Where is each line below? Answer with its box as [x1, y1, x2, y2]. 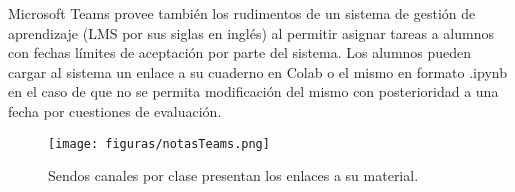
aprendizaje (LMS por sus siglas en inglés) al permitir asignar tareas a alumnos [8, 22, 494, 43]
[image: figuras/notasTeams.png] [48, 136, 270, 151]
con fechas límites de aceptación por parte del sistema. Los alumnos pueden [8, 42, 472, 63]
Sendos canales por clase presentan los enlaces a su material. [48, 165, 419, 186]
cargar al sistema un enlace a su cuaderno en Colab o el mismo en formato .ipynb [8, 61, 507, 82]
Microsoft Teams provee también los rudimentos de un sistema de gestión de [8, 3, 476, 23]
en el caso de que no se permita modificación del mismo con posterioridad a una [8, 81, 499, 102]
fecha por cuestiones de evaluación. [8, 100, 222, 121]
